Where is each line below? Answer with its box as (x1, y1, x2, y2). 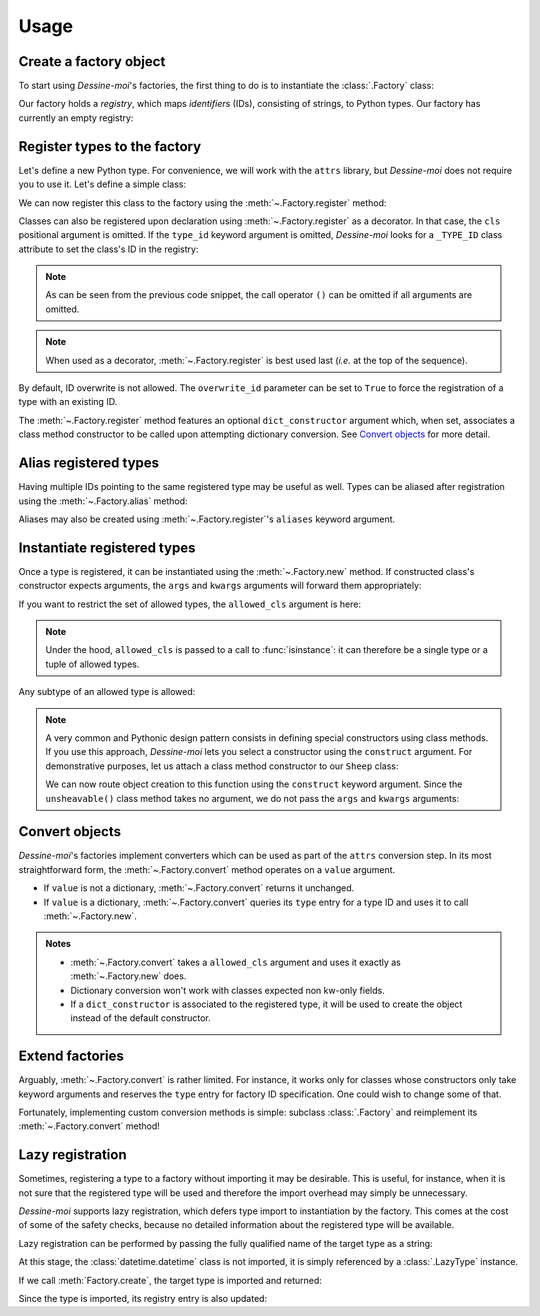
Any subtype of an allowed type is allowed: (18, 686, 196, 698)
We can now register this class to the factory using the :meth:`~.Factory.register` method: (18, 196, 387, 209)
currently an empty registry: (18, 111, 134, 124)
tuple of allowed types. (45, 658, 140, 670)
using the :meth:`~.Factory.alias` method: (18, 495, 189, 507)
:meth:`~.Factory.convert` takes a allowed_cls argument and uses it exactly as (70, 956, 402, 968)
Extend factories (18, 1048, 124, 1065)
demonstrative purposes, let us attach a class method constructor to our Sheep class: (45, 760, 399, 772)
